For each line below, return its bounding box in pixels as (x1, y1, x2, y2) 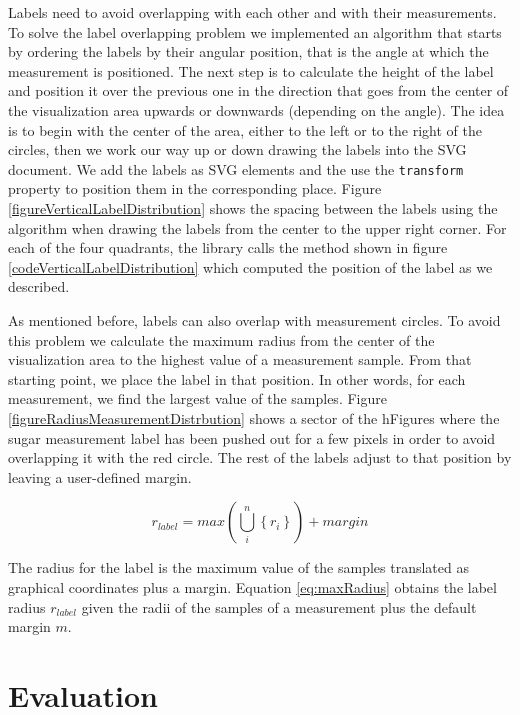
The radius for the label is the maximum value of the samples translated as (8, 557, 469, 578)
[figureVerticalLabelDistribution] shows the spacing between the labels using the (8, 198, 498, 218)
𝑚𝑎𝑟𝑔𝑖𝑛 (322, 515, 369, 530)
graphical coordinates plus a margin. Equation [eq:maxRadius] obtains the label (8, 576, 497, 597)
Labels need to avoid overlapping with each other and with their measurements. (8, 2, 497, 22)
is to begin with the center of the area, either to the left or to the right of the (8, 119, 482, 140)
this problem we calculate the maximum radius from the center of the (8, 329, 435, 350)
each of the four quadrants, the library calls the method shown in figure (8, 237, 448, 258)
